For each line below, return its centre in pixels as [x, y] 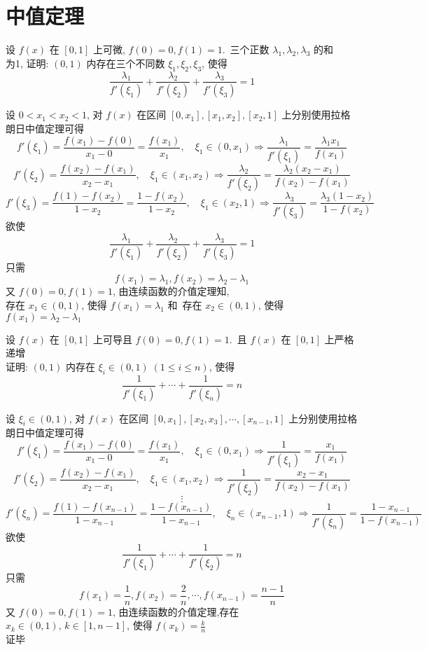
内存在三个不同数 [126, 63]
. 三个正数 [246, 49]
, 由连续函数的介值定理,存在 [176, 611]
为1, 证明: [27, 63]
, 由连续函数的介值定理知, [171, 291]
